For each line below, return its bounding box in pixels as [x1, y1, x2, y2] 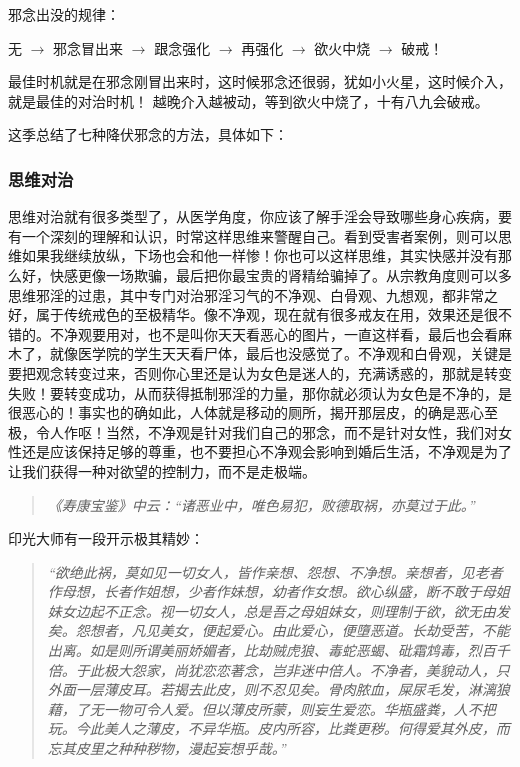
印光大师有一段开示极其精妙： [8, 528, 204, 549]
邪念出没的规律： [8, 4, 120, 24]
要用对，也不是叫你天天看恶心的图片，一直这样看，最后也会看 [91, 323, 498, 344]
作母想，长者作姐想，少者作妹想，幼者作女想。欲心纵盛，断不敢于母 [47, 581, 496, 602]
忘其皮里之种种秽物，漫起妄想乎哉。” [47, 738, 286, 759]
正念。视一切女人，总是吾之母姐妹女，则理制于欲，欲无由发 [117, 600, 510, 621]
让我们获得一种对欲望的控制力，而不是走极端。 [8, 460, 316, 481]
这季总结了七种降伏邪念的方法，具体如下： [8, 124, 288, 145]
